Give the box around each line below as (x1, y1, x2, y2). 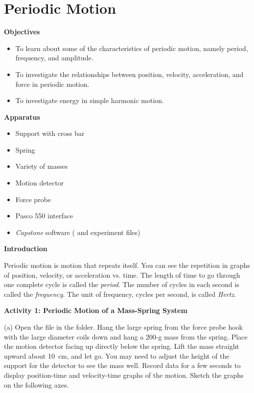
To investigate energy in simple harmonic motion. (15, 95, 164, 105)
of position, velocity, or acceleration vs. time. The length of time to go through (4, 269, 240, 280)
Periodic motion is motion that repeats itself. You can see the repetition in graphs (4, 260, 250, 270)
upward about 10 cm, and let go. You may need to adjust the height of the (4, 350, 230, 361)
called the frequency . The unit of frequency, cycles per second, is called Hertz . (4, 288, 236, 299)
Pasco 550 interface (15, 210, 73, 221)
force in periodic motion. (15, 79, 90, 89)
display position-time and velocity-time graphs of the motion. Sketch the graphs (4, 369, 244, 380)
